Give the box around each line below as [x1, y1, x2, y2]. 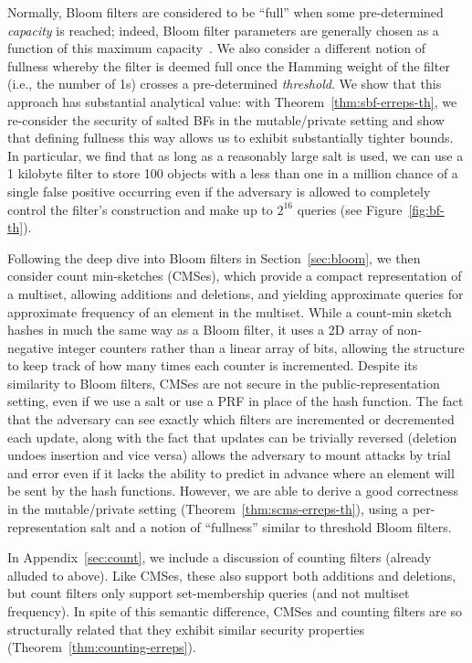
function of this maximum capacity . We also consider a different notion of [7, 38, 426, 58]
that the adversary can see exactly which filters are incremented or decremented [7, 410, 455, 429]
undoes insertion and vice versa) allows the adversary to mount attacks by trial [7, 445, 451, 465]
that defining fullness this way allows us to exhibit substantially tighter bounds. [7, 128, 454, 147]
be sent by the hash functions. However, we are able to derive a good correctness [7, 481, 459, 500]
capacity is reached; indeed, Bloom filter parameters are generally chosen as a [7, 20, 439, 39]
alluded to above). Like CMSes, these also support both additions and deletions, [7, 565, 456, 584]
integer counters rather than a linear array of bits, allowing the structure [58, 337, 465, 357]
